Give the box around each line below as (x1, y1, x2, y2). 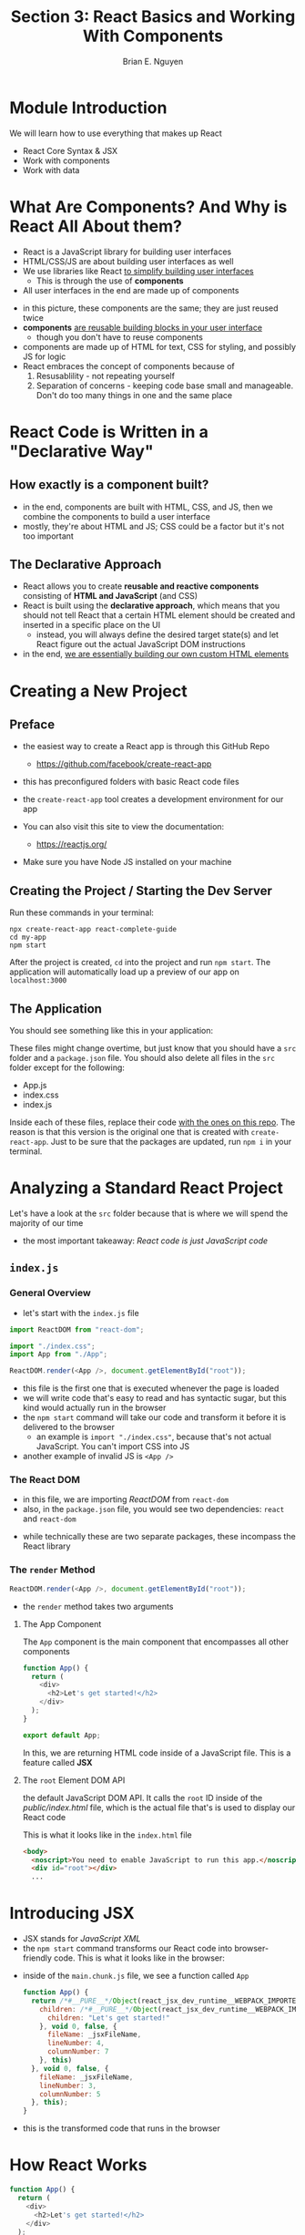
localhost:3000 (9, 976, 67, 985)
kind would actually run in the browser (22, 1402, 167, 1414)
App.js (22, 1080, 47, 1091)
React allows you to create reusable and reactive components (22, 581, 259, 592)
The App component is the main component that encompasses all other (22, 1636, 290, 1647)
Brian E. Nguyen (122, 56, 184, 67)
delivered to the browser (22, 1422, 116, 1433)
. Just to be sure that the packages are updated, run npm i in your (46, 1137, 292, 1148)
